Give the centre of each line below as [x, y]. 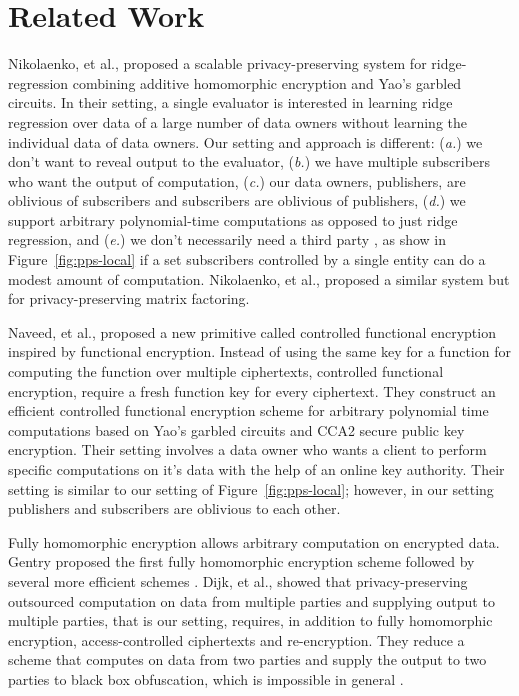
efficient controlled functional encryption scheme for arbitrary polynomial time [248, 410]
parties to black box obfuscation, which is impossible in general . [206, 678]
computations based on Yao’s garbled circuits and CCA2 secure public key [236, 429]
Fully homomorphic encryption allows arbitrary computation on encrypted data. [254, 541]
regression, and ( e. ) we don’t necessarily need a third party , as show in [227, 239]
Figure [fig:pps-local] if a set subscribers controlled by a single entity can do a [247, 259]
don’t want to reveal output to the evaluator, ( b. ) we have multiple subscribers [249, 161]
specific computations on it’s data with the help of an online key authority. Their [256, 469]
